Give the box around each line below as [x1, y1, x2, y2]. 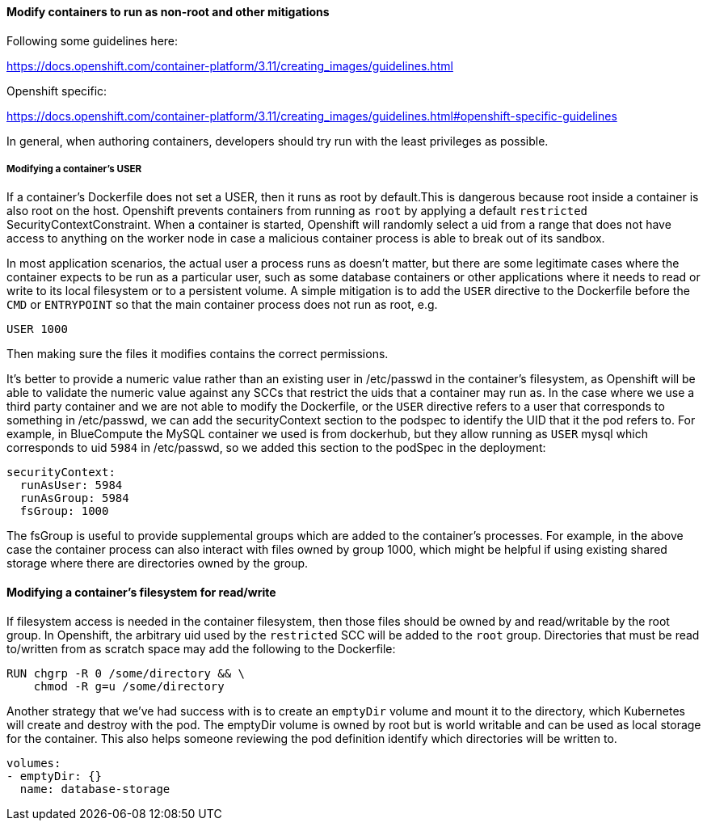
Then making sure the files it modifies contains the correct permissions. [6, 347, 389, 361]
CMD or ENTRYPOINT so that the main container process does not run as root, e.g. [6, 297, 438, 312]
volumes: [6, 756, 61, 770]
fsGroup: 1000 [19, 504, 109, 518]
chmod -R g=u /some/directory [33, 679, 225, 693]
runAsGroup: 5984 [19, 492, 129, 505]
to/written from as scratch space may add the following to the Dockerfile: [6, 641, 396, 656]
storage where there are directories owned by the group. [6, 556, 309, 571]
